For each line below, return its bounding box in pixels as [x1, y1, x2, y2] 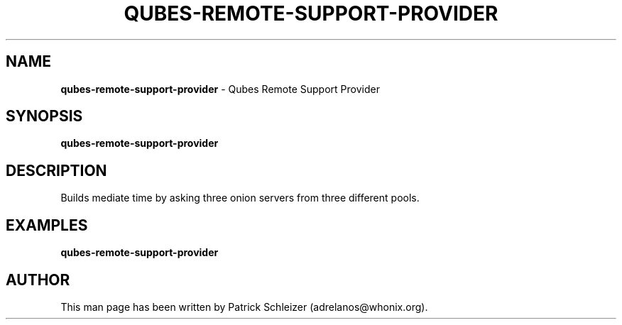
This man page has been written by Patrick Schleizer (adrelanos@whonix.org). [60, 300, 428, 313]
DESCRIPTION [6, 161, 107, 180]
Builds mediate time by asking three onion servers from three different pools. [60, 192, 420, 204]
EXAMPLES [6, 216, 88, 234]
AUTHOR [6, 270, 70, 289]
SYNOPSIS [6, 107, 83, 126]
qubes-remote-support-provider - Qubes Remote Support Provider [60, 82, 380, 95]
